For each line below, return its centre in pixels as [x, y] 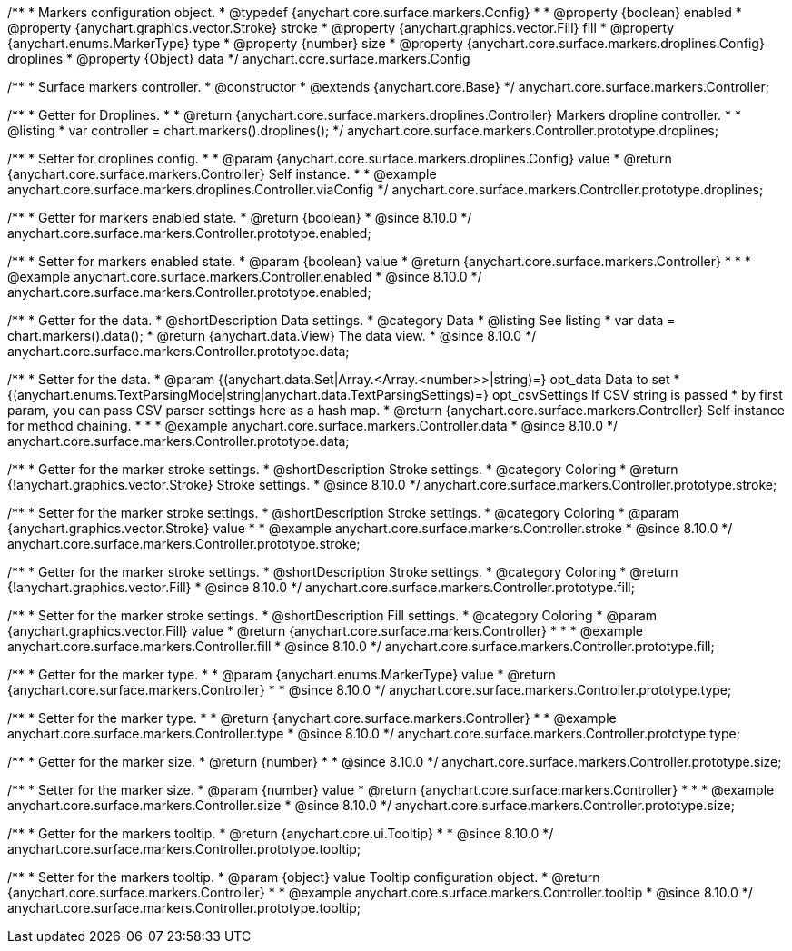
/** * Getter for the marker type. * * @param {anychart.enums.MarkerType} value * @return [282, 674]
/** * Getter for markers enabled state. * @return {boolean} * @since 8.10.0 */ [240, 218]
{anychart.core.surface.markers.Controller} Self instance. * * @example [222, 174]
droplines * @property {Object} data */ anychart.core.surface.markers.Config [239, 59]
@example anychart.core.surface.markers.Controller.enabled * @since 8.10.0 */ [245, 277]
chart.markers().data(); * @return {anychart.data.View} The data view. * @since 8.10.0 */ [272, 336]
